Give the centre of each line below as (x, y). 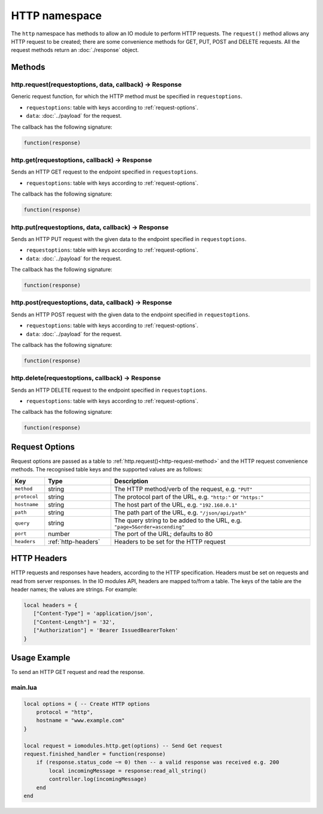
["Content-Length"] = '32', (74, 622)
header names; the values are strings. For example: (74, 589)
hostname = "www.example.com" (80, 720)
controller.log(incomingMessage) (98, 779)
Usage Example (41, 658)
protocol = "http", (65, 712)
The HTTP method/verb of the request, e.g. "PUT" (183, 489)
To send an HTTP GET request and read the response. (78, 672)
